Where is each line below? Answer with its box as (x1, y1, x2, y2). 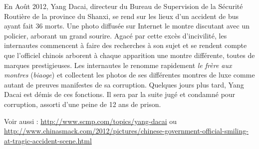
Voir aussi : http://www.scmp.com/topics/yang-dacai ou (4, 115, 177, 126)
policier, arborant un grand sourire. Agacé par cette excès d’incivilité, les (4, 30, 227, 40)
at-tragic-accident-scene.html (4, 135, 92, 145)
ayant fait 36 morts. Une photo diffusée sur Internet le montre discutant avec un (4, 20, 250, 31)
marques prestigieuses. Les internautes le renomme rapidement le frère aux (4, 59, 232, 70)
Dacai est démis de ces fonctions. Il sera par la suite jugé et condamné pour (4, 89, 236, 99)
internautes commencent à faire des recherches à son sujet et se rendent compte (4, 40, 247, 50)
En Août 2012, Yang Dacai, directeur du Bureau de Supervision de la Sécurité (4, 1, 243, 11)
